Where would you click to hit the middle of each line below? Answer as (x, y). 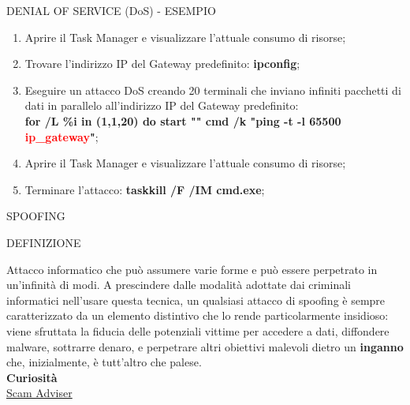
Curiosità (32, 377)
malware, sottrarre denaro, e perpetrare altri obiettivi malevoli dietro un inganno (205, 346)
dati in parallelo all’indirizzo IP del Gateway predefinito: (162, 105)
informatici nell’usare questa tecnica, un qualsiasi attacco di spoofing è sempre (196, 300)
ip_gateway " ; (61, 136)
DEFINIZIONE (44, 242)
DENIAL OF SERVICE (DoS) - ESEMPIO (111, 10)
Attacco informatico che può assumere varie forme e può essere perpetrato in (192, 269)
